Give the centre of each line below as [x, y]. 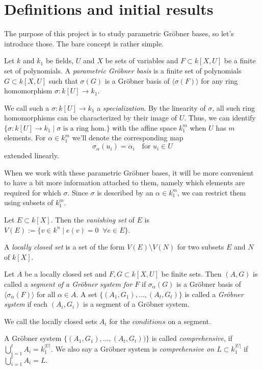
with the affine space [145, 127]
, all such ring [233, 107]
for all [46, 294]
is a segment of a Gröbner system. [136, 304]
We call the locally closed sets [51, 321]
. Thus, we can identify [220, 118]
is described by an [125, 192]
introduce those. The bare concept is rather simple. [84, 43]
